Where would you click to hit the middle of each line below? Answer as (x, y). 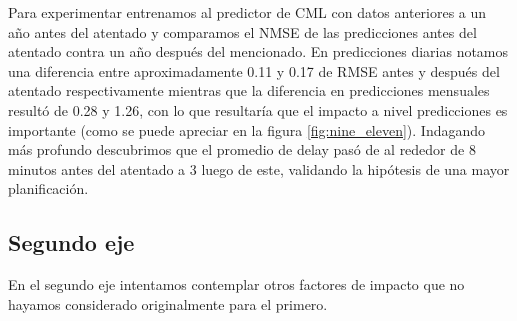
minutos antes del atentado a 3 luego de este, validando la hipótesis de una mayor (259, 168)
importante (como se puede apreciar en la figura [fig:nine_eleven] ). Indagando (247, 129)
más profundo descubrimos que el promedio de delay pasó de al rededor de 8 (242, 149)
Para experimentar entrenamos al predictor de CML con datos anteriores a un (247, 12)
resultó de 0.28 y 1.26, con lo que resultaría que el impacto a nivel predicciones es (258, 109)
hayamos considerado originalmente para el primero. (168, 303)
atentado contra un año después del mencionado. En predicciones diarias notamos (258, 51)
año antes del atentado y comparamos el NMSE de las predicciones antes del (242, 31)
